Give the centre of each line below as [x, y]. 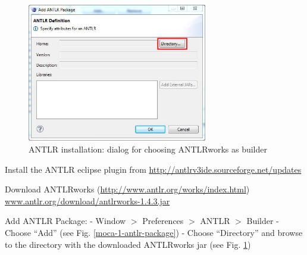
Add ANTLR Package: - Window [65, 221]
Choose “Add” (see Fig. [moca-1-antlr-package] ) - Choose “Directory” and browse [154, 232]
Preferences [163, 221]
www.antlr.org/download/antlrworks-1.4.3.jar [87, 200]
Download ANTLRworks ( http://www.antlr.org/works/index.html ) [127, 189]
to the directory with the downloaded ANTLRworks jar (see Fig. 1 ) [128, 244]
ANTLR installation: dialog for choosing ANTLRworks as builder [148, 149]
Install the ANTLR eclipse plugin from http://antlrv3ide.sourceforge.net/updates [153, 169]
